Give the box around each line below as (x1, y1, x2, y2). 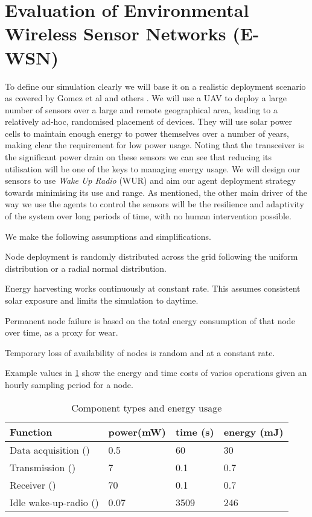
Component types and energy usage (71, 400, 222, 415)
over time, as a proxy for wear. (5, 326, 118, 339)
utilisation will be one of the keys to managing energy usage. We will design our (5, 162, 301, 175)
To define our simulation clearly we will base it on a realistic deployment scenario (5, 80, 306, 92)
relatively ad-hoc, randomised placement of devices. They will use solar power (5, 115, 293, 128)
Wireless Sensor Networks (5, 21, 226, 46)
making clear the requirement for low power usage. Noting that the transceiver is (5, 139, 304, 151)
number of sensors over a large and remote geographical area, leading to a (5, 103, 278, 116)
